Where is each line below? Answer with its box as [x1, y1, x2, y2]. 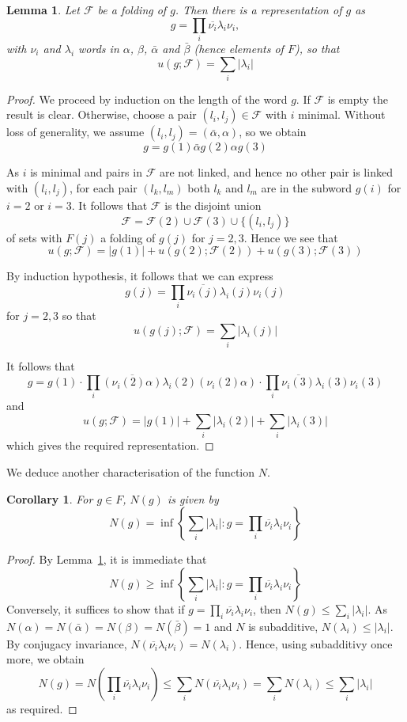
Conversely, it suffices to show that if [6, 600, 185, 617]
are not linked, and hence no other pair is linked [159, 164, 393, 180]
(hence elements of [194, 40, 284, 56]
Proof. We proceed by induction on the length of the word [6, 90, 288, 107]
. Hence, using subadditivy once [239, 635, 393, 652]
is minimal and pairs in [30, 164, 142, 180]
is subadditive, [248, 617, 318, 634]
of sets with [6, 229, 62, 245]
